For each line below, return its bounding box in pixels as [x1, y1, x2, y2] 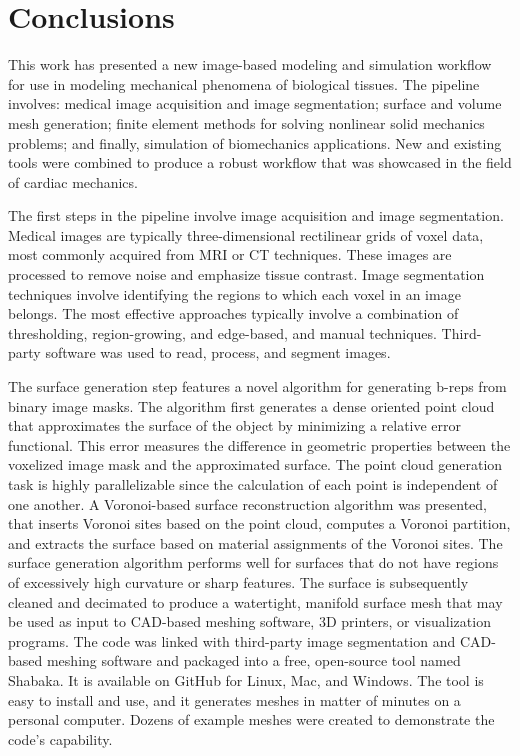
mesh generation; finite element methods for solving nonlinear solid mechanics [8, 112, 485, 133]
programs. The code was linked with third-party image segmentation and [8, 630, 456, 651]
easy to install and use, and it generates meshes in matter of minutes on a [8, 689, 461, 710]
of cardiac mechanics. [8, 171, 138, 192]
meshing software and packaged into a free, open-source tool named [46, 650, 461, 671]
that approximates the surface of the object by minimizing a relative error [8, 415, 462, 436]
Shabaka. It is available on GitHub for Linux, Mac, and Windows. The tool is [8, 669, 484, 690]
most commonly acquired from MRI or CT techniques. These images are [8, 244, 452, 265]
